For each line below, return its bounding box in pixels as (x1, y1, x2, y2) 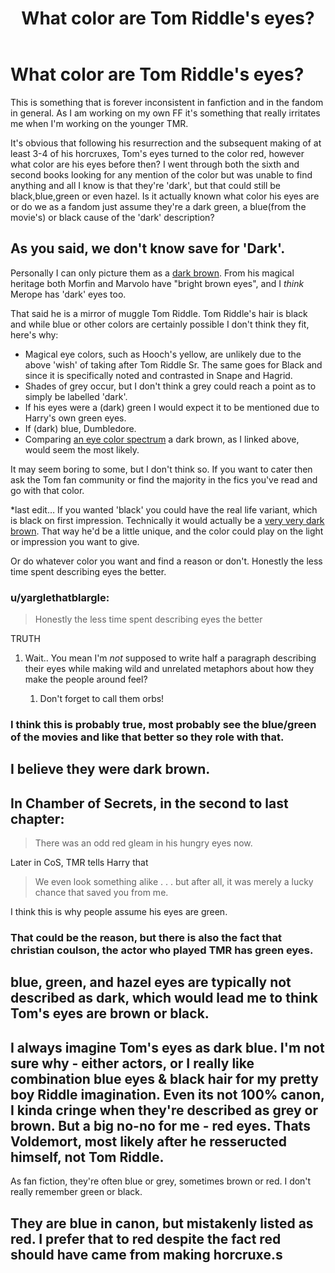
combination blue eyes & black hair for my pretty (10, 1070, 319, 1087)
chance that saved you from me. (34, 887, 169, 899)
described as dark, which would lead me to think (10, 990, 318, 1007)
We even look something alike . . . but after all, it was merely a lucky (34, 876, 314, 888)
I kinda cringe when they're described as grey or (10, 1102, 319, 1119)
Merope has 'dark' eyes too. (10, 288, 127, 300)
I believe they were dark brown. (10, 761, 211, 778)
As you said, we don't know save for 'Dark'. (10, 240, 286, 257)
